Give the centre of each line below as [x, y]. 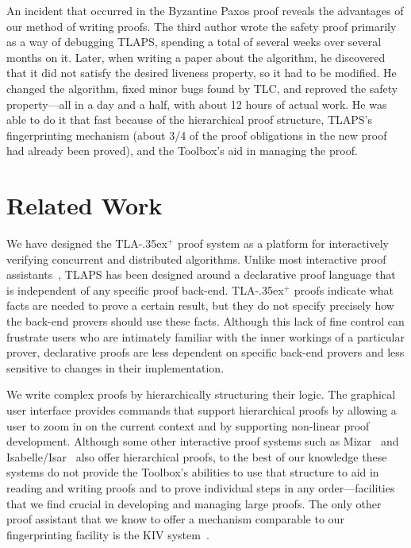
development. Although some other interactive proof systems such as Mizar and [203, 441]
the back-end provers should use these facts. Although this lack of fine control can [205, 321]
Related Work [85, 205]
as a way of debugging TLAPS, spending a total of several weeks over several [194, 42]
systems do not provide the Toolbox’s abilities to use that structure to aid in [193, 472]
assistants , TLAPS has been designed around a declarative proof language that [201, 274]
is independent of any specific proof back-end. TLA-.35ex [145, 289]
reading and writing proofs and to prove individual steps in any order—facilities [201, 487]
